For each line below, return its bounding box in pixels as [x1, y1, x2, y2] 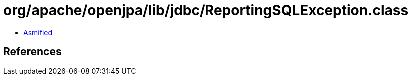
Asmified [23, 28, 53, 37]
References [3, 45, 62, 58]
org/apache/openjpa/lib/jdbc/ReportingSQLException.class [3, 2, 409, 19]
